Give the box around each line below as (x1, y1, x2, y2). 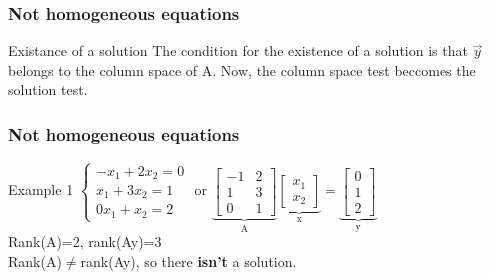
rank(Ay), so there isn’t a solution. (80, 250, 297, 271)
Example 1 (8, 179, 74, 200)
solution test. (8, 79, 88, 100)
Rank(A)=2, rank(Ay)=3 (8, 231, 162, 252)
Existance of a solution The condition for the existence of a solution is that (8, 40, 468, 61)
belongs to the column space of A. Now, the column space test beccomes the (8, 59, 476, 80)
